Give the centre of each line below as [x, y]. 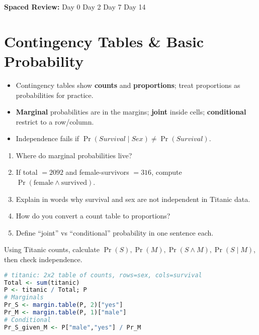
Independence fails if [48, 138]
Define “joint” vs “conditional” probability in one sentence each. [115, 232]
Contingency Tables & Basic [104, 41]
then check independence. [43, 259]
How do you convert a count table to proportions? [93, 216]
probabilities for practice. [55, 95]
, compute [167, 172]
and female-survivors [97, 172]
